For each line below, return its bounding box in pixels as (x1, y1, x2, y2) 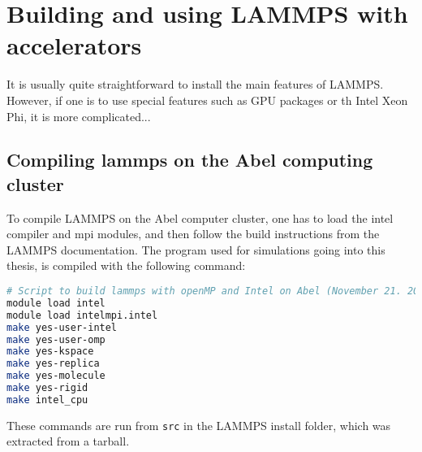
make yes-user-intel (6, 321, 118, 333)
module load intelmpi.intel (6, 309, 158, 321)
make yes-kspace (6, 346, 94, 358)
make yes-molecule (6, 370, 105, 382)
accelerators (6, 28, 142, 62)
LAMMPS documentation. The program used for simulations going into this (6, 241, 385, 258)
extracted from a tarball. (6, 432, 130, 450)
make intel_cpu (6, 393, 88, 406)
